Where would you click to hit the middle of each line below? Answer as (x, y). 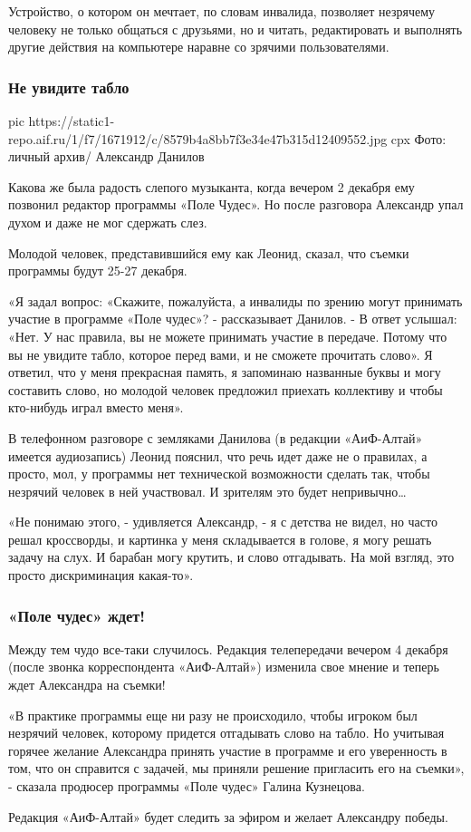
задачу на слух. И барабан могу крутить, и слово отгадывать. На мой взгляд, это (231, 557)
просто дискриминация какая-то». (101, 575)
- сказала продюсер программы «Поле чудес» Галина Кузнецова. (187, 786)
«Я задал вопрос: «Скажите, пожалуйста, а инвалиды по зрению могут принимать (235, 300)
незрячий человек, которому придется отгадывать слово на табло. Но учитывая (226, 733)
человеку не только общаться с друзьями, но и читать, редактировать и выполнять (235, 29)
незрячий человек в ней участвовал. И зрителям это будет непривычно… (207, 491)
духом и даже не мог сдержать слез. (108, 222)
